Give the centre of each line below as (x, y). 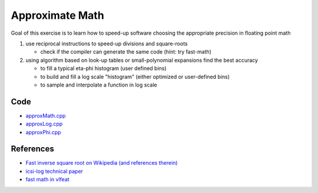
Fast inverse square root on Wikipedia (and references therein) (102, 163)
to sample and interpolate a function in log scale (99, 85)
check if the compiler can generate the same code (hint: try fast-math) (126, 52)
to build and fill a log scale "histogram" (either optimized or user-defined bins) (135, 76)
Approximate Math (57, 15)
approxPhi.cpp (43, 132)
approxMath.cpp (46, 115)
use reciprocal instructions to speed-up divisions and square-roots (107, 44)
